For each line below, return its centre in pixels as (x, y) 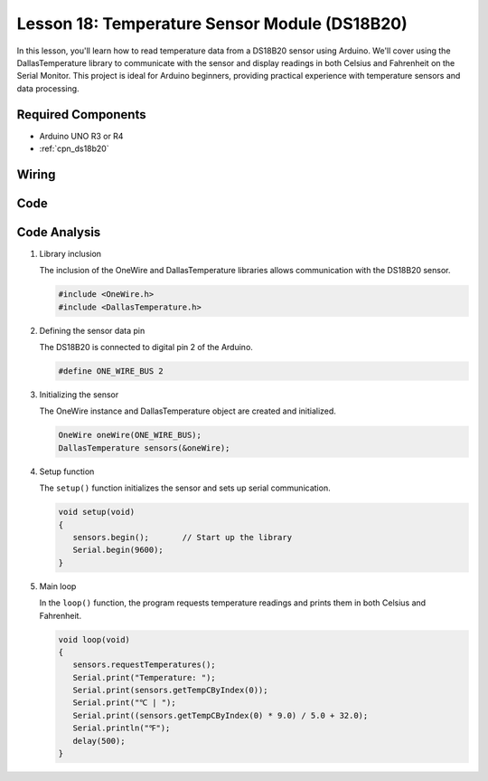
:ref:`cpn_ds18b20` (74, 148)
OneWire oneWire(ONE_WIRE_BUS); (130, 435)
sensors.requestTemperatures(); (144, 665)
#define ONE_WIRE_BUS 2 (111, 371)
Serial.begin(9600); (118, 550)
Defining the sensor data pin (92, 330)
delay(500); (99, 741)
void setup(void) (97, 512)
